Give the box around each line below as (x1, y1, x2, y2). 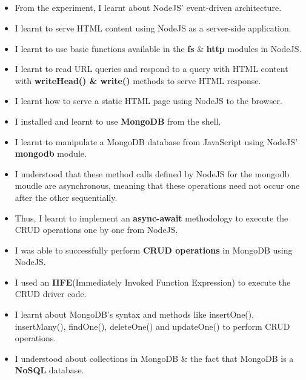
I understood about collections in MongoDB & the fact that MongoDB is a (15, 352, 294, 364)
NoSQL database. (15, 364, 84, 376)
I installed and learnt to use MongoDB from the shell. (15, 114, 221, 127)
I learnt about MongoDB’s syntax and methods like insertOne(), (15, 308, 254, 321)
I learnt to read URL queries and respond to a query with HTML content (15, 62, 288, 75)
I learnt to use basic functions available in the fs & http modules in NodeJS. (15, 42, 302, 54)
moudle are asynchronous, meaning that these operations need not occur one (15, 179, 300, 192)
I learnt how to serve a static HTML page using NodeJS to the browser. (15, 94, 282, 107)
